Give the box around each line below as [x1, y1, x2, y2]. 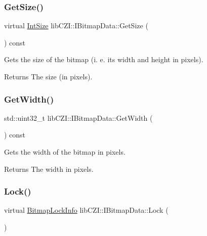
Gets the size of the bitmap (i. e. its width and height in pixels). [4, 54, 203, 65]
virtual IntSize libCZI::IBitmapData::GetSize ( [4, 20, 148, 31]
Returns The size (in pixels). [4, 71, 93, 81]
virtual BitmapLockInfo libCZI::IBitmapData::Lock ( [4, 205, 169, 215]
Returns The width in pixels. [4, 163, 94, 174]
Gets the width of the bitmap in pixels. [4, 147, 126, 157]
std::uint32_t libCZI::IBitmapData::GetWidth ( [4, 112, 153, 123]
